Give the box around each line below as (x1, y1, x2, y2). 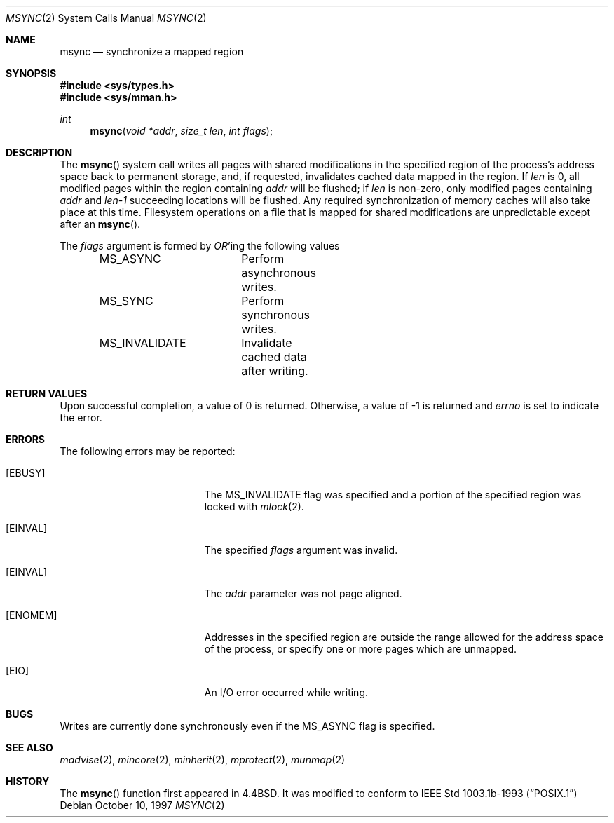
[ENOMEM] (6, 609, 57, 621)
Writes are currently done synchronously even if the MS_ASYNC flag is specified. (60, 720, 435, 732)
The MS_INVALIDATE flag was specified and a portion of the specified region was (204, 489, 582, 501)
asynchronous (241, 266, 317, 280)
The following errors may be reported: (60, 445, 236, 457)
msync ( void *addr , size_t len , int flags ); (90, 125, 273, 137)
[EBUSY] (6, 467, 46, 479)
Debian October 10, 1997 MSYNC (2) (60, 799, 225, 811)
